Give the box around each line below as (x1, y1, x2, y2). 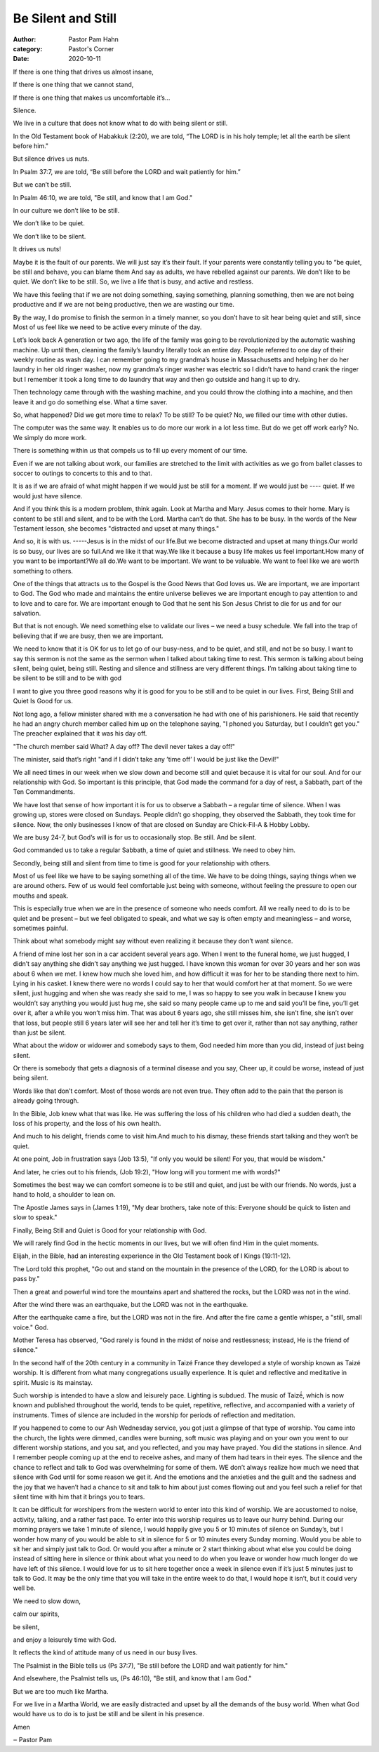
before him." (13, 142, 49, 150)
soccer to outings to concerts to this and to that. (13, 469, 152, 477)
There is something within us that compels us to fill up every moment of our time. (13, 446, 248, 455)
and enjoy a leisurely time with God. (13, 1635, 117, 1644)
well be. (13, 1584, 36, 1593)
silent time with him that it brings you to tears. (13, 1492, 145, 1501)
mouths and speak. (13, 891, 69, 900)
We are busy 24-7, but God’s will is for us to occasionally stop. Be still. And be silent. (13, 832, 257, 842)
